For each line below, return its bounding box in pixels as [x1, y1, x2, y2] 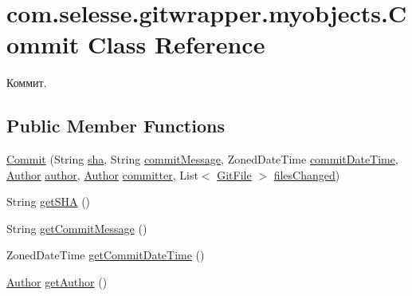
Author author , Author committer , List [6, 166, 198, 183]
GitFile [217, 166, 252, 183]
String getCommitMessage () [6, 219, 147, 236]
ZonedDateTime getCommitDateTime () [6, 247, 205, 263]
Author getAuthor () [6, 274, 108, 290]
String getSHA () [6, 193, 91, 210]
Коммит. [6, 74, 47, 91]
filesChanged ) [273, 166, 340, 183]
